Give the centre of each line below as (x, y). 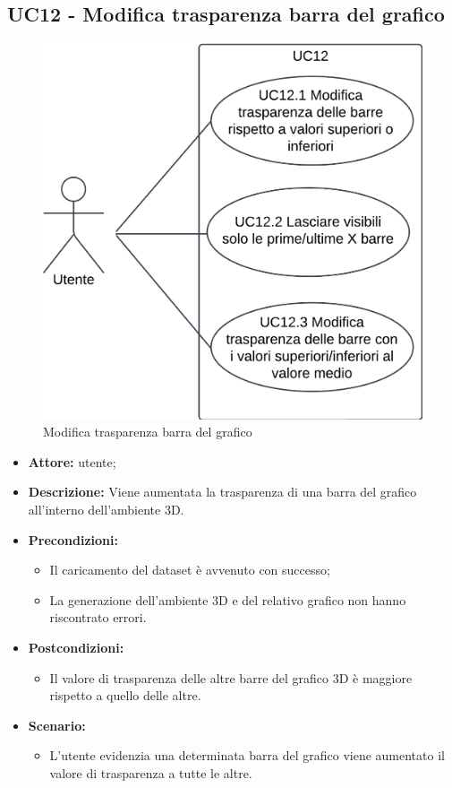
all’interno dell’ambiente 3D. (106, 510)
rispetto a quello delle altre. (125, 695)
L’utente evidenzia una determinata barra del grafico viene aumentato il (247, 755)
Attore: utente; (72, 461)
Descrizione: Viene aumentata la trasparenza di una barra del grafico (222, 492)
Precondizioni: (73, 539)
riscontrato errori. (98, 617)
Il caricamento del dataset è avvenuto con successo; (190, 570)
